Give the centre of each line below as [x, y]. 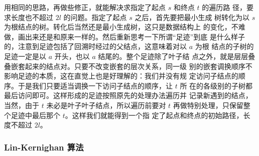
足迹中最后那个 [35, 115]
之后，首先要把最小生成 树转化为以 [192, 17]
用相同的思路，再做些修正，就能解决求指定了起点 [85, 7]
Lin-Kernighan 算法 [44, 147]
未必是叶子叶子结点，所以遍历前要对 [106, 105]
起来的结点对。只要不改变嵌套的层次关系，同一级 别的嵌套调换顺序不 [139, 66]
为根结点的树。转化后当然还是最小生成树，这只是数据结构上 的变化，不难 [125, 27]
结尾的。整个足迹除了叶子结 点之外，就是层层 [173, 56]
